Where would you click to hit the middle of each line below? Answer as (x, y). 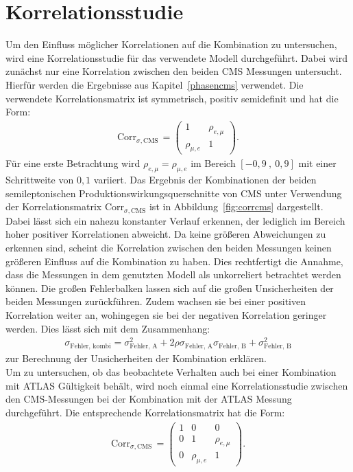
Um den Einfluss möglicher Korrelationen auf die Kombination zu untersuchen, (171, 44)
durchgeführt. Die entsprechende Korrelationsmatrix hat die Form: (145, 412)
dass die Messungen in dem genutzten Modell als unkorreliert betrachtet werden (173, 274)
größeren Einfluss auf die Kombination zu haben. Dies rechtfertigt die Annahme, (174, 261)
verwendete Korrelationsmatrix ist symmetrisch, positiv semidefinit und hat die (172, 98)
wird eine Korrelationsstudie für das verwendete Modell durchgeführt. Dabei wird (176, 57)
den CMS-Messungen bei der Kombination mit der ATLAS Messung (149, 399)
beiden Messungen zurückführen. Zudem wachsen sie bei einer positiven (156, 301)
